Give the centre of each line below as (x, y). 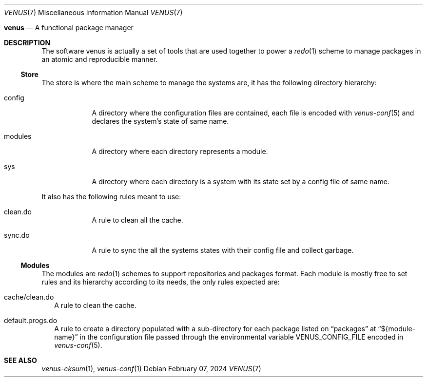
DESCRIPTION (27, 43)
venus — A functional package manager (69, 28)
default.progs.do (31, 320)
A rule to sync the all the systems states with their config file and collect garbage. (223, 250)
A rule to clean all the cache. (137, 220)
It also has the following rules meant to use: (111, 197)
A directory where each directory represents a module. (180, 151)
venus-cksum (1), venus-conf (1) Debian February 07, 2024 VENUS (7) (151, 369)
